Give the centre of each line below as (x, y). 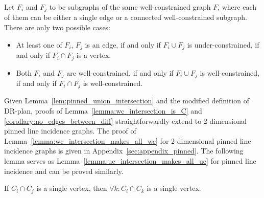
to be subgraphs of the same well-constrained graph (130, 7)
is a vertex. (94, 55)
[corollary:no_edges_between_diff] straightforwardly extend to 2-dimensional (125, 120)
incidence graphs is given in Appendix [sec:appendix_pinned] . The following (124, 151)
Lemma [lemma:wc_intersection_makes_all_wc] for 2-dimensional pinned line (128, 140)
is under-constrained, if (223, 44)
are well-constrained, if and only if (120, 72)
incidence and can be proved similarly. (64, 171)
